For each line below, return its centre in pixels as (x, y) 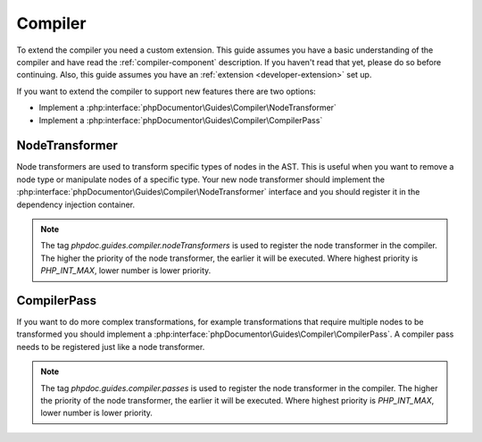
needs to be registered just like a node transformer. (111, 346)
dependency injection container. (76, 204)
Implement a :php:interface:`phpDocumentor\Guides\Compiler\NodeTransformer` (187, 108)
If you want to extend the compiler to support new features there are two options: (166, 91)
